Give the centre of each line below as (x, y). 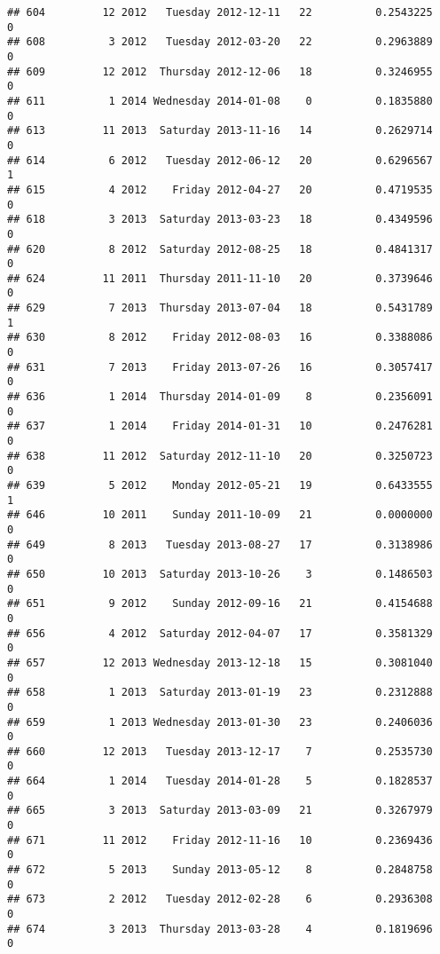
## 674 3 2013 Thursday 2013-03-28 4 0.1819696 (220, 929)
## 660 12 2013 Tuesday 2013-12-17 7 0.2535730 (220, 751)
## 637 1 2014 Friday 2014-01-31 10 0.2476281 (220, 426)
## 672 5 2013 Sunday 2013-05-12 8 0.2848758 (220, 870)
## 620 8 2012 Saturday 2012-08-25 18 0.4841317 (220, 249)
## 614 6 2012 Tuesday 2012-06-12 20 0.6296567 (220, 160)
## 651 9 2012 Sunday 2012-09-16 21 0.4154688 (220, 604)
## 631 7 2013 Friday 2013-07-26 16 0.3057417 (220, 367)
